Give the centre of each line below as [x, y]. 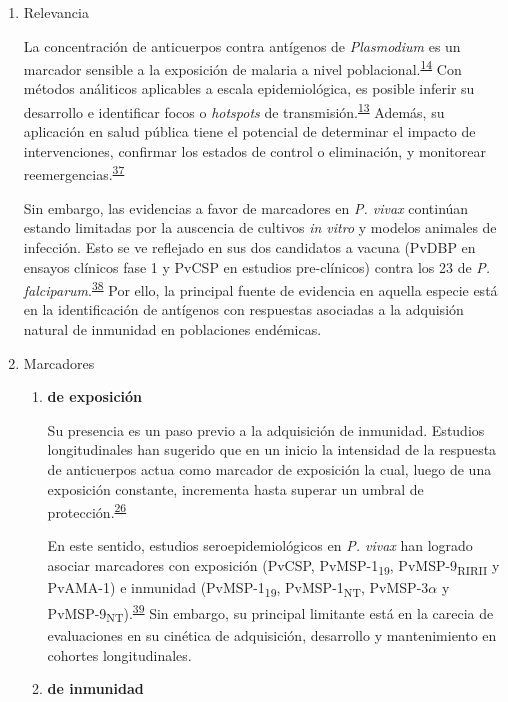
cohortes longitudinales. [119, 654]
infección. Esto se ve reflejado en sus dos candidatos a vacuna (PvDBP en [249, 246]
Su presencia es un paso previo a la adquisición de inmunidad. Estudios [266, 429]
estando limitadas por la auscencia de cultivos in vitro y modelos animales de [260, 227]
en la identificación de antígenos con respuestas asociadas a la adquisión [243, 309]
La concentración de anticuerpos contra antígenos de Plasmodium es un [242, 45]
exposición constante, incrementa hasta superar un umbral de [235, 488]
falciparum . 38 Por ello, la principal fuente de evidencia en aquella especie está [260, 288]
